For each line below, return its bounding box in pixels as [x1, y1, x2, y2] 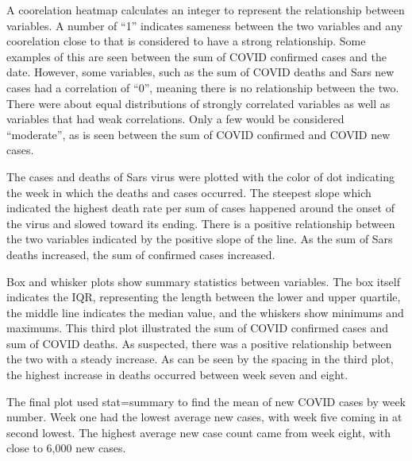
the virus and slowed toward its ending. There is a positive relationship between [6, 215, 395, 231]
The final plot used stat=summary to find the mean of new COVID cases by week [6, 393, 406, 409]
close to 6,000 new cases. [6, 440, 126, 456]
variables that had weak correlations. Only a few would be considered [6, 110, 345, 127]
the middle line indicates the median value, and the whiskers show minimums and [6, 304, 404, 320]
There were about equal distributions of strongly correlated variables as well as [6, 95, 391, 111]
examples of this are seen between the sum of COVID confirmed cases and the [6, 48, 387, 64]
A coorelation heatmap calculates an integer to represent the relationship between [6, 2, 405, 17]
